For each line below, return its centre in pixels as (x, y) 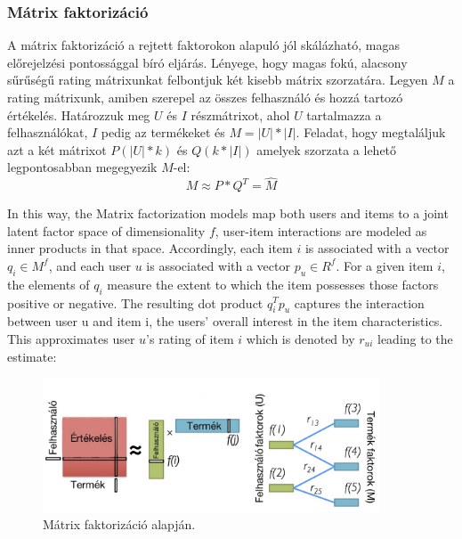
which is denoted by (300, 338)
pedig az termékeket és (163, 132)
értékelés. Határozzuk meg (79, 114)
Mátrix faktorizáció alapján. (119, 524)
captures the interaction (359, 302)
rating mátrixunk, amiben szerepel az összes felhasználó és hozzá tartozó (205, 97)
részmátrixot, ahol (240, 114)
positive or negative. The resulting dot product (135, 302)
